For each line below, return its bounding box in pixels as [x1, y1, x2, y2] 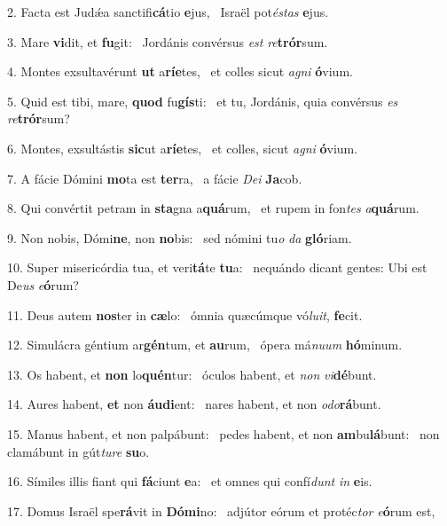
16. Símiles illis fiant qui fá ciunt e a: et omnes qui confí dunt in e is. [7, 472, 372, 491]
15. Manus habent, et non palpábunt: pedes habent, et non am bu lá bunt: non [7, 424, 440, 443]
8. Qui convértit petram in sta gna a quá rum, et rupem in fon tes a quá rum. [7, 199, 420, 217]
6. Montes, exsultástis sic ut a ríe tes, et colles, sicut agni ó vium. [7, 138, 358, 157]
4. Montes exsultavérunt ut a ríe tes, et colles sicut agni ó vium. [7, 62, 353, 81]
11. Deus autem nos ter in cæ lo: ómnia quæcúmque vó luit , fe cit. [7, 305, 363, 324]
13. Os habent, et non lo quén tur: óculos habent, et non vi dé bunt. [7, 365, 377, 383]
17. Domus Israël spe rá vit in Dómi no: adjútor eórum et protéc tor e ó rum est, [7, 501, 435, 520]
